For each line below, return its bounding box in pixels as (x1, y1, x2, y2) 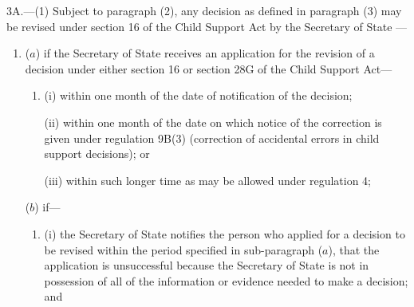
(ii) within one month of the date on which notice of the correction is (44, 113, 382, 130)
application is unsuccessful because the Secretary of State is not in (44, 257, 369, 274)
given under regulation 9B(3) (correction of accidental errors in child (44, 129, 380, 146)
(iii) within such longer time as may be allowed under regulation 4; (44, 171, 371, 188)
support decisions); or (44, 145, 150, 162)
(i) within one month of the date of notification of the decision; (44, 87, 353, 104)
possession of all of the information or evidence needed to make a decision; (44, 272, 408, 289)
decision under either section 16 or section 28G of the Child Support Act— (25, 60, 392, 77)
